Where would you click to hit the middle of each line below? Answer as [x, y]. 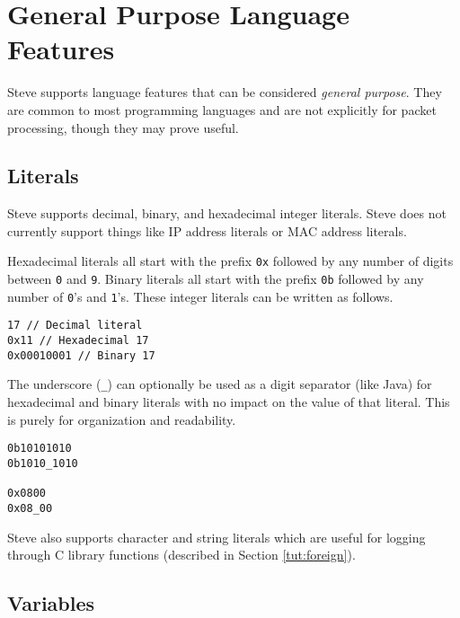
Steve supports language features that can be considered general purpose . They [225, 92]
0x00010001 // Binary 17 [81, 355]
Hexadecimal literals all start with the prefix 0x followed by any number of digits [230, 261]
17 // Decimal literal [75, 326]
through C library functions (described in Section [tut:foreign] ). [181, 555]
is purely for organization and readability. [122, 419]
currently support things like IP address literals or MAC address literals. [207, 230]
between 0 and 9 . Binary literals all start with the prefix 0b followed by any [216, 279]
